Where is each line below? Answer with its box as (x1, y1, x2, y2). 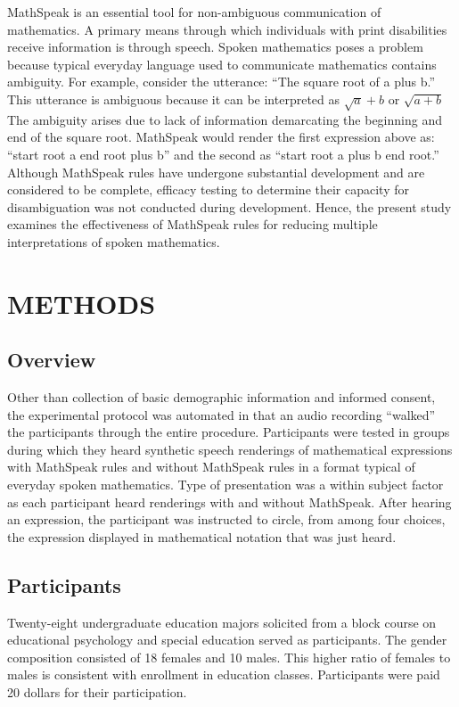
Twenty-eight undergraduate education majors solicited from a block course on (7, 612, 437, 631)
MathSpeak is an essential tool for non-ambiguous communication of (7, 3, 381, 21)
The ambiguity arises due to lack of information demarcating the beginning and (7, 110, 442, 128)
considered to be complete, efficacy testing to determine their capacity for (7, 180, 409, 199)
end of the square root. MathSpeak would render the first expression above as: (7, 127, 435, 146)
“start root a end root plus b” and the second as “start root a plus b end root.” (7, 144, 439, 163)
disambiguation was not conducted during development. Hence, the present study (7, 197, 452, 216)
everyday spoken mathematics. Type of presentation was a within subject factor (7, 475, 444, 494)
